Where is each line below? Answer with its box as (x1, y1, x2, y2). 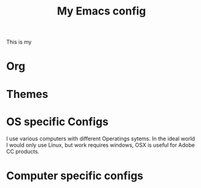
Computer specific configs (6, 169, 144, 183)
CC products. (6, 147, 40, 155)
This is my (6, 38, 32, 46)
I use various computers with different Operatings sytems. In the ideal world (6, 135, 195, 142)
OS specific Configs (6, 115, 109, 128)
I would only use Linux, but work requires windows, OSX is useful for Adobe (6, 141, 195, 149)
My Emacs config (57, 4, 146, 18)
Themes (6, 87, 48, 101)
